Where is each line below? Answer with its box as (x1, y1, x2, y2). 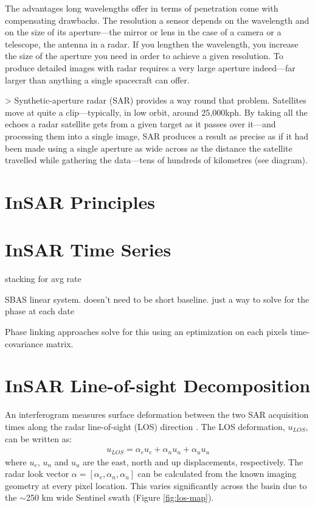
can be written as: (5, 432, 72, 445)
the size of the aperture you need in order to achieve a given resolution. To (5, 49, 283, 62)
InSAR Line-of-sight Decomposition (5, 373, 311, 398)
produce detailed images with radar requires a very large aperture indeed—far (5, 61, 296, 74)
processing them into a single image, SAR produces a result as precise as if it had (5, 129, 309, 142)
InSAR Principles (5, 189, 155, 214)
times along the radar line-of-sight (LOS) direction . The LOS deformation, (5, 420, 285, 432)
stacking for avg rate (5, 272, 81, 285)
